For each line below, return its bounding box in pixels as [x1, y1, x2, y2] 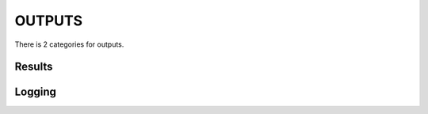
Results [14, 60, 53, 74]
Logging [14, 85, 57, 99]
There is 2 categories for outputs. [14, 40, 124, 49]
